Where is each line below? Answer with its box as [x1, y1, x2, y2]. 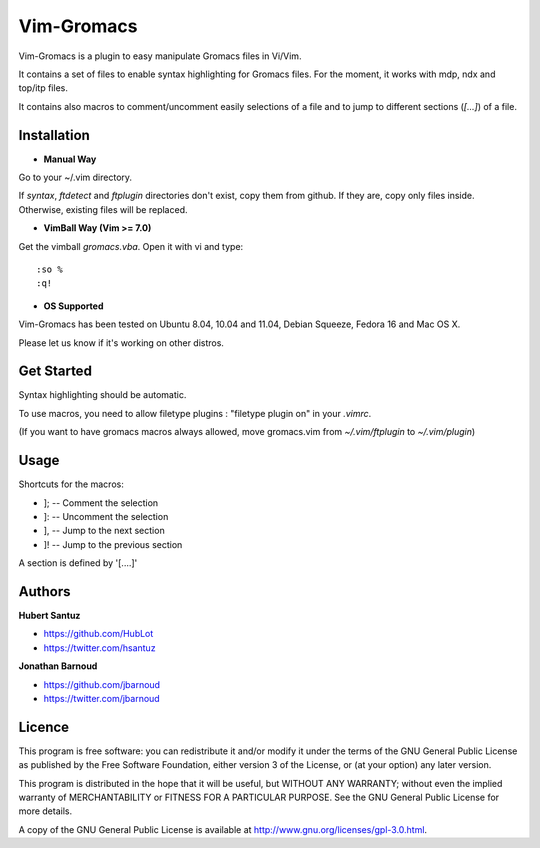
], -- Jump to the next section [43, 525, 165, 537]
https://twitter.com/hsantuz [43, 641, 156, 654]
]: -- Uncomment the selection [43, 510, 169, 522]
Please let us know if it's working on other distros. [18, 336, 225, 349]
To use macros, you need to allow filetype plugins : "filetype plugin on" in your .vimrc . [18, 407, 372, 419]
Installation [18, 126, 90, 144]
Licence [18, 718, 70, 735]
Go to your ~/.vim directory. [18, 171, 133, 184]
